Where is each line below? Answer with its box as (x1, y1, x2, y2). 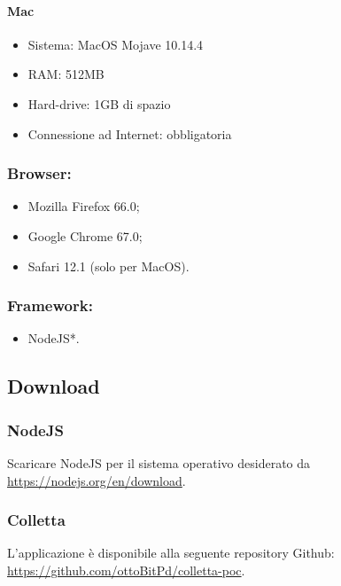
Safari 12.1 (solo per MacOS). (27, 256, 190, 275)
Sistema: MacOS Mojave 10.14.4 (27, 35, 204, 53)
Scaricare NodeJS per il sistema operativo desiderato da (7, 453, 311, 472)
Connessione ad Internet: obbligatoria (27, 124, 232, 143)
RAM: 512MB (27, 65, 105, 83)
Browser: (7, 162, 72, 184)
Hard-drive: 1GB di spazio (27, 94, 171, 113)
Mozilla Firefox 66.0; (27, 197, 140, 215)
